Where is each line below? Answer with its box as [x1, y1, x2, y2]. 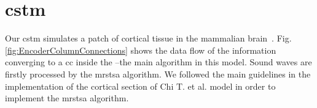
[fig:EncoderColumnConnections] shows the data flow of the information [5, 43, 276, 56]
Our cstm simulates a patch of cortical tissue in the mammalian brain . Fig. [5, 32, 292, 45]
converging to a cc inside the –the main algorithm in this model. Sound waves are [5, 56, 312, 68]
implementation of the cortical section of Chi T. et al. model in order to [5, 79, 276, 92]
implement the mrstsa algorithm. [5, 92, 129, 104]
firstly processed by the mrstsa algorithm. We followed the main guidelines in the [5, 67, 311, 80]
